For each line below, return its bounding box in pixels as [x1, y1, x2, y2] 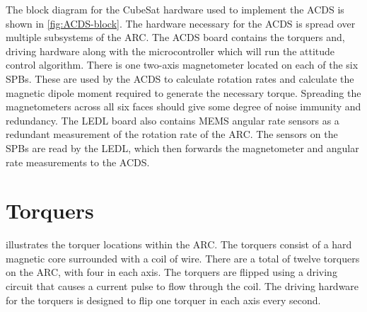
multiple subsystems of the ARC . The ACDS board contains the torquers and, [6, 30, 345, 45]
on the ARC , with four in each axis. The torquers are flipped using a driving [6, 265, 337, 279]
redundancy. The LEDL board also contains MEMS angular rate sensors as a [6, 112, 339, 127]
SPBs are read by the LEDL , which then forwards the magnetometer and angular [6, 140, 359, 155]
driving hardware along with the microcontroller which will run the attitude [6, 43, 335, 58]
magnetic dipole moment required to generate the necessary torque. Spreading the [6, 85, 361, 100]
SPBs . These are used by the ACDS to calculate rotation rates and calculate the [6, 71, 354, 86]
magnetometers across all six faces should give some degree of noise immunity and [6, 99, 361, 114]
